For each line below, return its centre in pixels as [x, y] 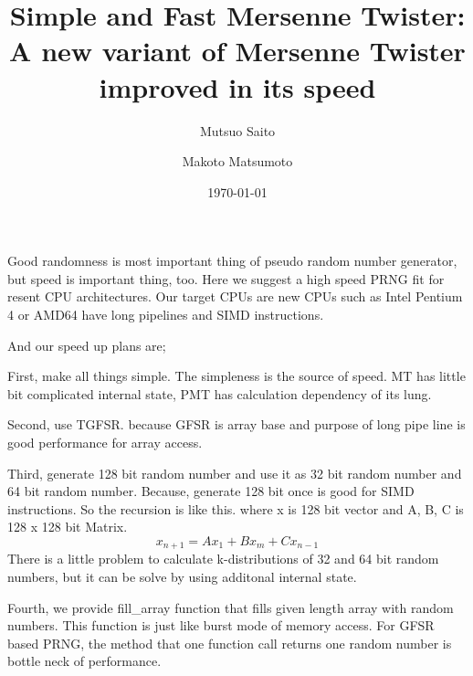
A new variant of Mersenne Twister [237, 51]
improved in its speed [237, 86]
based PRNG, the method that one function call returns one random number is [230, 643]
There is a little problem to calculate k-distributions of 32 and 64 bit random [223, 559]
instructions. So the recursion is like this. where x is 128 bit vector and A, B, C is [236, 508]
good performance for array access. [105, 443]
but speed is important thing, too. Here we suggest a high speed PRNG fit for [226, 278]
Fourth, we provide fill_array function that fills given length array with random [231, 607]
